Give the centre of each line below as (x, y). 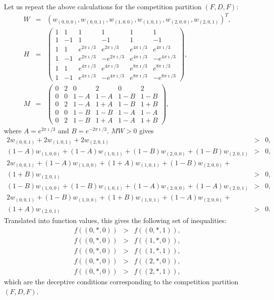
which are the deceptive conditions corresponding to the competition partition (121, 282)
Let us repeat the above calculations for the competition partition (103, 6)
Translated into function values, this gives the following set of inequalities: (115, 220)
